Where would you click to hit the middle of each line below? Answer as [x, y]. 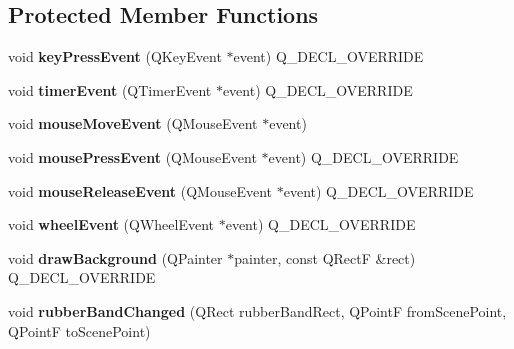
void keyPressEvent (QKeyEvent [115, 56]
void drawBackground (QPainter [115, 257]
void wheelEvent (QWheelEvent [111, 224]
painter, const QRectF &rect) [325, 257]
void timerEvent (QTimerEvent [110, 89]
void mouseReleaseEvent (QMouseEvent [140, 190]
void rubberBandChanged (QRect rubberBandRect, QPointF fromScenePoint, [257, 310]
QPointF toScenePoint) [79, 330]
